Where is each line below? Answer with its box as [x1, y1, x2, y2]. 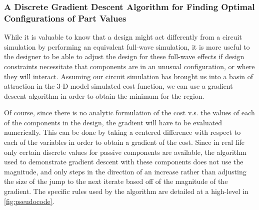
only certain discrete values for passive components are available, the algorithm [4, 146, 246, 157]
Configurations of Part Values [4, 12, 126, 24]
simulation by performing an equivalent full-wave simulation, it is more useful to [4, 41, 250, 52]
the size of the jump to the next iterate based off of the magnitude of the [4, 176, 228, 186]
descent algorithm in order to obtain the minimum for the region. [4, 90, 204, 101]
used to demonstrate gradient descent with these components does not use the [4, 156, 243, 167]
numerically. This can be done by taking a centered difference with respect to [4, 127, 241, 137]
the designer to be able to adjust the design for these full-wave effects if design [4, 51, 244, 62]
